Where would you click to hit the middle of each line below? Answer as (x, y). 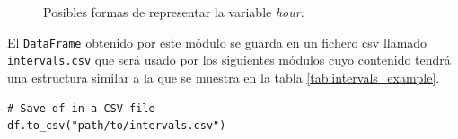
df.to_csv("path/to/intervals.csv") (117, 126)
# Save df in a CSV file (81, 108)
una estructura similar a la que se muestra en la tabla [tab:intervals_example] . (224, 77)
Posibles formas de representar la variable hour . (174, 12)
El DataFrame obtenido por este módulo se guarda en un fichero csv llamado (217, 42)
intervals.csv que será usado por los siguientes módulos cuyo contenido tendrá (229, 60)
